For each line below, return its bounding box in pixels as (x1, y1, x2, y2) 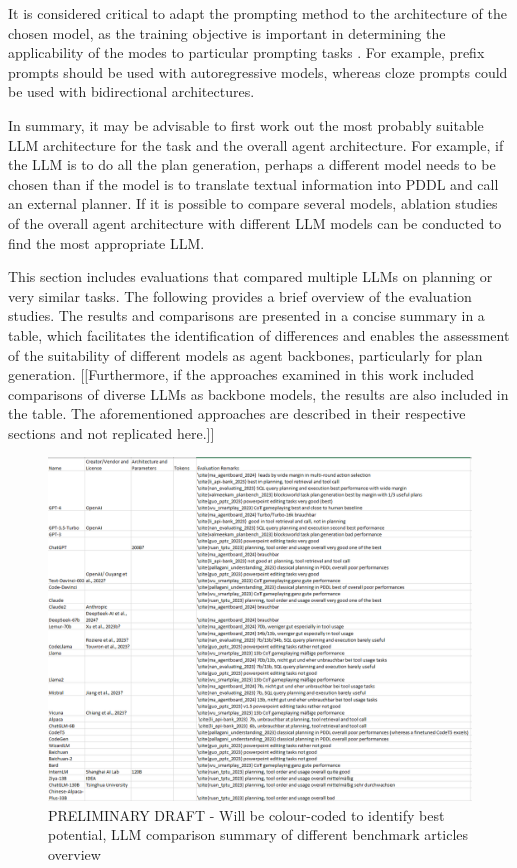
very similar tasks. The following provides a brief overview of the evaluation (8, 285, 472, 306)
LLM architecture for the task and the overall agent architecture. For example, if (8, 134, 504, 155)
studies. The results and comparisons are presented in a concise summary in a (8, 305, 485, 326)
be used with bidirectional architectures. (8, 81, 255, 102)
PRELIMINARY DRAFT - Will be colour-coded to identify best (48, 804, 445, 825)
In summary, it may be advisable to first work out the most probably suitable (8, 114, 484, 135)
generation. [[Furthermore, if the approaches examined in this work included (8, 364, 475, 385)
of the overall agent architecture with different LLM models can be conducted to (8, 212, 502, 233)
